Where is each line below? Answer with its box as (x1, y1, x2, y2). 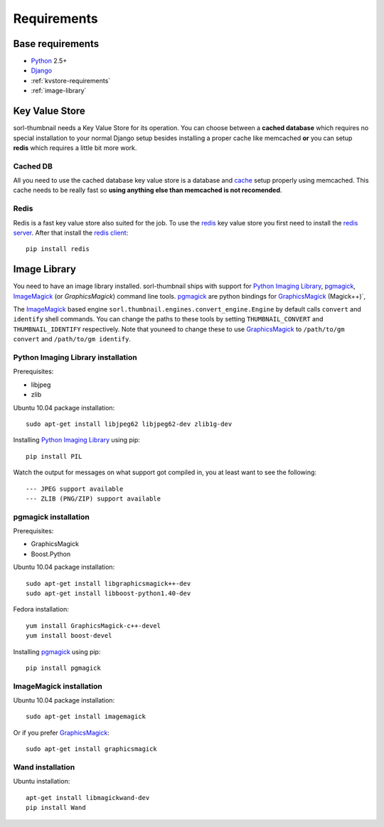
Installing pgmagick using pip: (13, 647, 101, 656)
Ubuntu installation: (13, 777, 70, 786)
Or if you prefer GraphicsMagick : (13, 728, 110, 737)
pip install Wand (26, 804, 86, 812)
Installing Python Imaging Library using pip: (13, 436, 140, 444)
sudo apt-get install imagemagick (26, 713, 146, 721)
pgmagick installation (13, 512, 90, 522)
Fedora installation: (13, 605, 69, 614)
